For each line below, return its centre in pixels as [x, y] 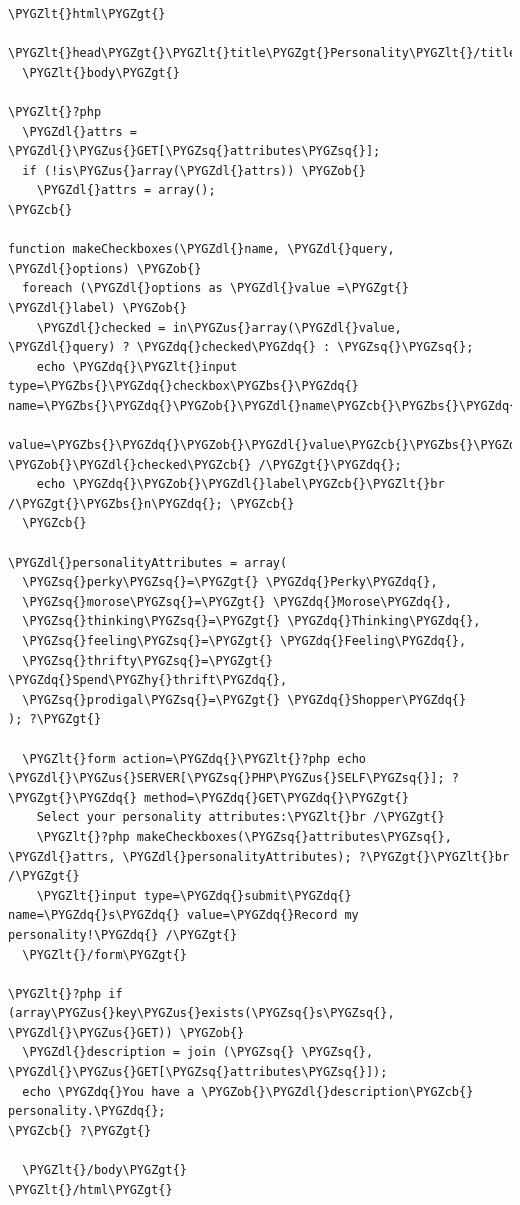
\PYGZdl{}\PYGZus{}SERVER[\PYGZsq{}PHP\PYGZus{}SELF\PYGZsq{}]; [226, 778]
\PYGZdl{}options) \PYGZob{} [105, 268]
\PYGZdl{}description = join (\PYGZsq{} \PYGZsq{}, [198, 1052]
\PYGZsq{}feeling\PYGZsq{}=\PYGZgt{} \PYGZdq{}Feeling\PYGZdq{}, [244, 641]
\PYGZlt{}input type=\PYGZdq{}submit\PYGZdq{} [194, 895]
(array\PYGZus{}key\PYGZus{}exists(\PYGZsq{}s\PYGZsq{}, [201, 1013]
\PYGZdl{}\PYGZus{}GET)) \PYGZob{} [126, 1032]
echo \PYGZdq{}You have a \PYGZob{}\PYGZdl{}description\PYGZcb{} [248, 1091]
